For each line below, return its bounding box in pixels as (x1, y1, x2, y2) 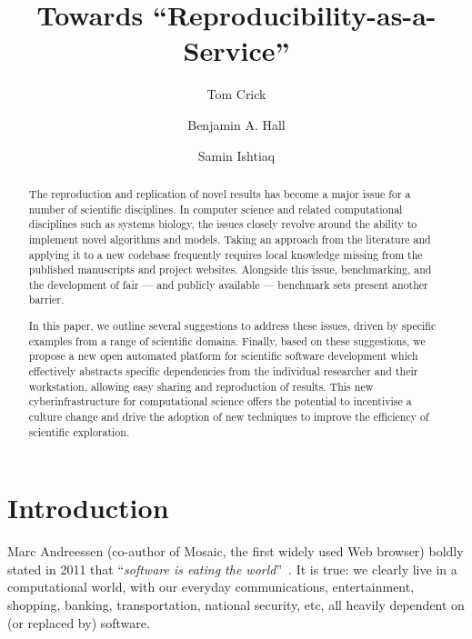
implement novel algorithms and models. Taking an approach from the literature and (28, 231, 431, 246)
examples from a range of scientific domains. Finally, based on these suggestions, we (28, 333, 426, 348)
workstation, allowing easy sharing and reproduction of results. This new (28, 378, 374, 394)
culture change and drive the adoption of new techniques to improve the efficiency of (28, 408, 429, 424)
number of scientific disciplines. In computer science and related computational (28, 201, 403, 216)
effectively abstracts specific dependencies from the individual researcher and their (28, 364, 418, 378)
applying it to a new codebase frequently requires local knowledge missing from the (28, 246, 423, 262)
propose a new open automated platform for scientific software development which (28, 348, 418, 364)
